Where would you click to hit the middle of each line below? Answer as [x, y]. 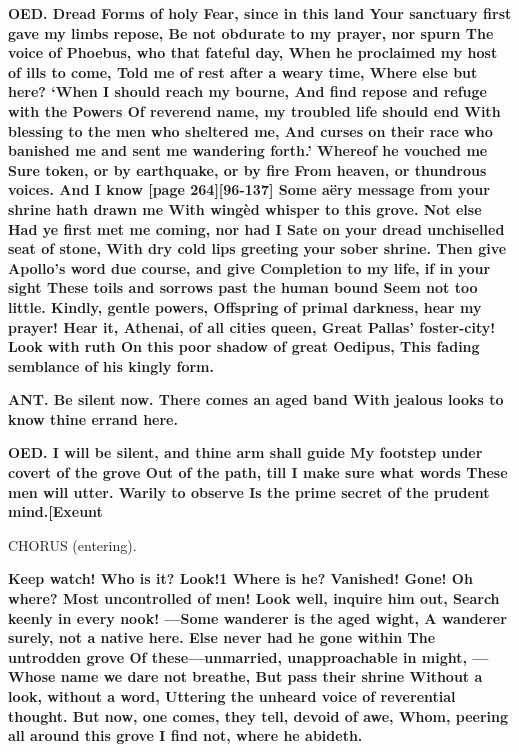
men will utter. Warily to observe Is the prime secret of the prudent [249, 491]
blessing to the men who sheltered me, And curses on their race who [250, 130]
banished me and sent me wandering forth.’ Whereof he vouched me [248, 150]
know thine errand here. [93, 418]
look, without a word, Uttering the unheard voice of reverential [232, 696]
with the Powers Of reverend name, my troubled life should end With [254, 110]
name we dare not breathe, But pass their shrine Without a [271, 676]
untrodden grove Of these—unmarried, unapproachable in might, [237, 656]
